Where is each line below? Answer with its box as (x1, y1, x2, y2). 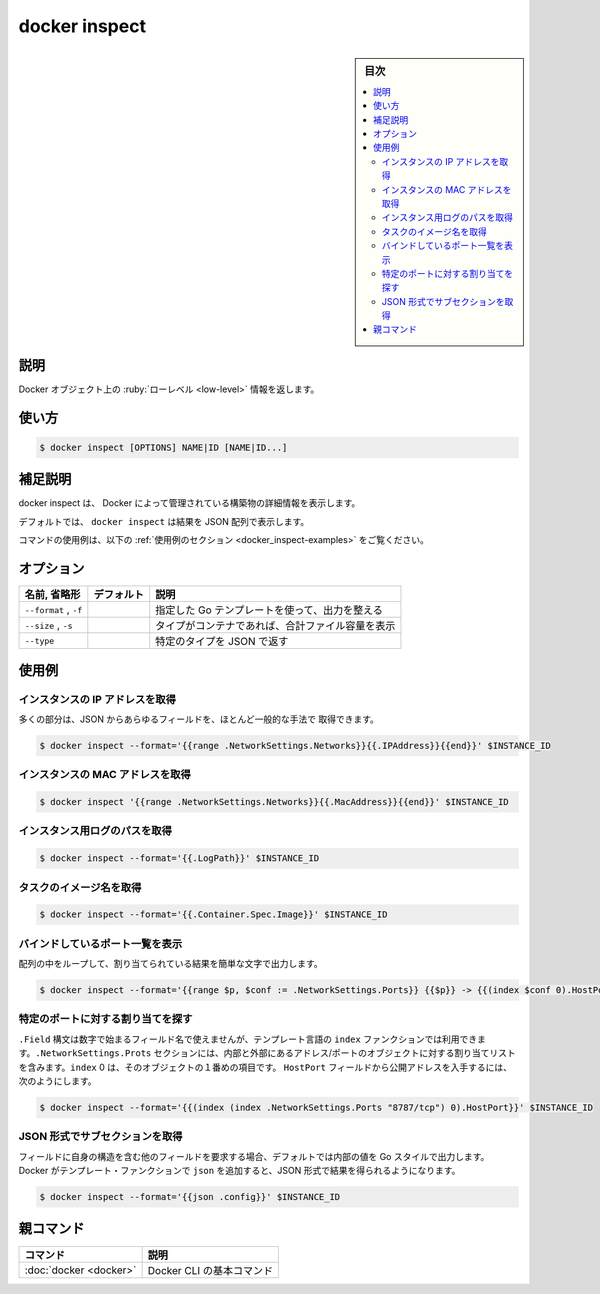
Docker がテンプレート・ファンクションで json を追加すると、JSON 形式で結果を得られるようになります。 (18, 1165, 461, 1177)
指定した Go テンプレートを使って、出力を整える (155, 603, 384, 617)
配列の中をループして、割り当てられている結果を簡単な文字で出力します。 (18, 958, 324, 970)
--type (24, 635, 55, 646)
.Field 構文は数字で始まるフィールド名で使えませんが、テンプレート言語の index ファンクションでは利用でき (18, 1033, 478, 1045)
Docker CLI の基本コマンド (147, 1263, 274, 1277)
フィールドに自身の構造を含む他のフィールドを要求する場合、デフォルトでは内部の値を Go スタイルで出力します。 (18, 1150, 490, 1162)
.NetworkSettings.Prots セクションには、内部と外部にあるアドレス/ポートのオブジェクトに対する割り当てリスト (35, 1047, 517, 1059)
